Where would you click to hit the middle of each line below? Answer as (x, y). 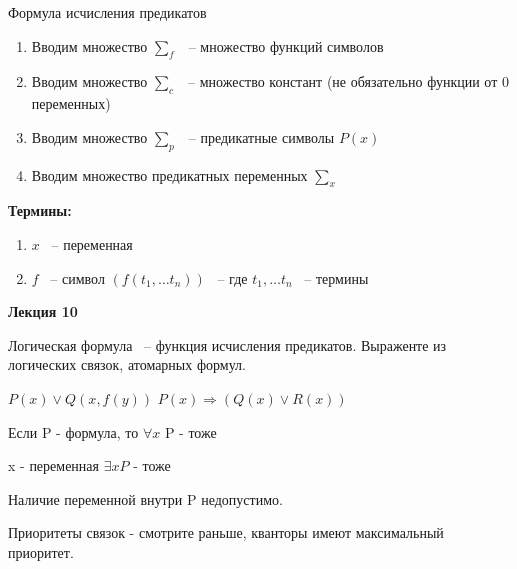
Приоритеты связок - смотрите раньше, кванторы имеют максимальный (226, 532)
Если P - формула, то (73, 431)
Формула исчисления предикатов (107, 12)
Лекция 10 (43, 311)
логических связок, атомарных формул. (127, 364)
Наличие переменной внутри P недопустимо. (145, 498)
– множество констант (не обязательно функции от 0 (348, 81)
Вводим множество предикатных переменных (169, 174)
